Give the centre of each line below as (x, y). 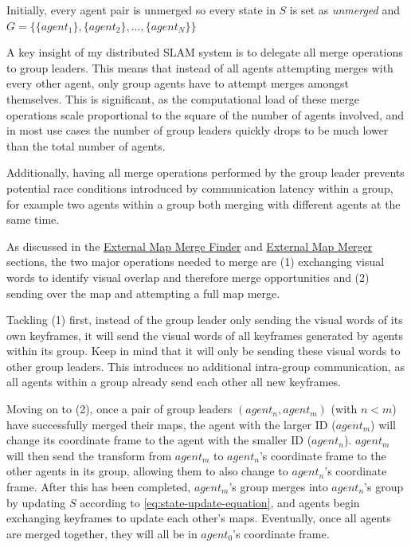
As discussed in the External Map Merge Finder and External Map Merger (190, 246)
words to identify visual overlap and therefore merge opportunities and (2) (188, 277)
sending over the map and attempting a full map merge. (143, 293)
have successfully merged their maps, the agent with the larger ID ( (171, 424)
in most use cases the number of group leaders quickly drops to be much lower (198, 130)
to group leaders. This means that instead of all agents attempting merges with (200, 67)
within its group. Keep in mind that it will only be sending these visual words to (204, 351)
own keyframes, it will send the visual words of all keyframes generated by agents (205, 335)
